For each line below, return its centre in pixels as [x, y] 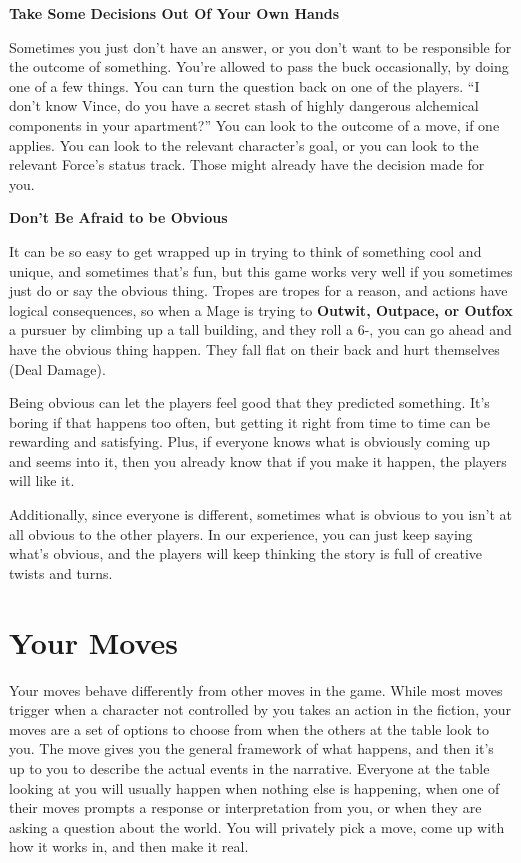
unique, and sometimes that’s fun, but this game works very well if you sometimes [261, 270]
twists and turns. [61, 572]
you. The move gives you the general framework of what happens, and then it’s [251, 748]
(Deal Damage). [57, 368]
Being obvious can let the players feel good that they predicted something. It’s [249, 402]
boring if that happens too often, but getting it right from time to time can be [249, 421]
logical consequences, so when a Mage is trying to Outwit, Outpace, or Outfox [261, 309]
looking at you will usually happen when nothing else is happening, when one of [254, 787]
